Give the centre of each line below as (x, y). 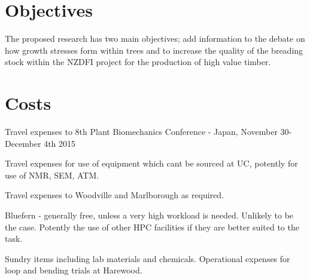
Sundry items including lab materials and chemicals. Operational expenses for (148, 258)
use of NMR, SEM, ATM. (52, 175)
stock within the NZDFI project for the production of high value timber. (138, 62)
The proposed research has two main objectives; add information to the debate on (155, 39)
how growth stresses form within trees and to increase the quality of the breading (154, 50)
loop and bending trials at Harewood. (74, 270)
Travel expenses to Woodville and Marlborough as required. (115, 195)
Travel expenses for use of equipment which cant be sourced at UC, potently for (151, 163)
